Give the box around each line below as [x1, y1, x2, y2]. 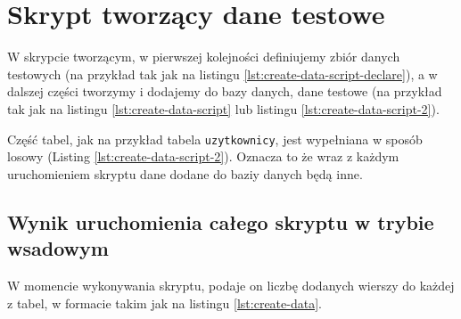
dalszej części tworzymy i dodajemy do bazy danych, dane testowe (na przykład [7, 82, 442, 101]
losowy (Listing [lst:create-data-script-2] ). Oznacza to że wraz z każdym [7, 147, 399, 166]
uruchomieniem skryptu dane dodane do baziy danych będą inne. [7, 164, 363, 183]
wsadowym [7, 234, 109, 262]
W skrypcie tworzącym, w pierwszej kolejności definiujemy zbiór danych [7, 47, 400, 66]
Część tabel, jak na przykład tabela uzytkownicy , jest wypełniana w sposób [7, 129, 423, 148]
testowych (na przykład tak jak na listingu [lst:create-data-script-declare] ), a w [7, 64, 438, 83]
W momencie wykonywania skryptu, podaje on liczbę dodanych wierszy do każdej [7, 275, 455, 294]
